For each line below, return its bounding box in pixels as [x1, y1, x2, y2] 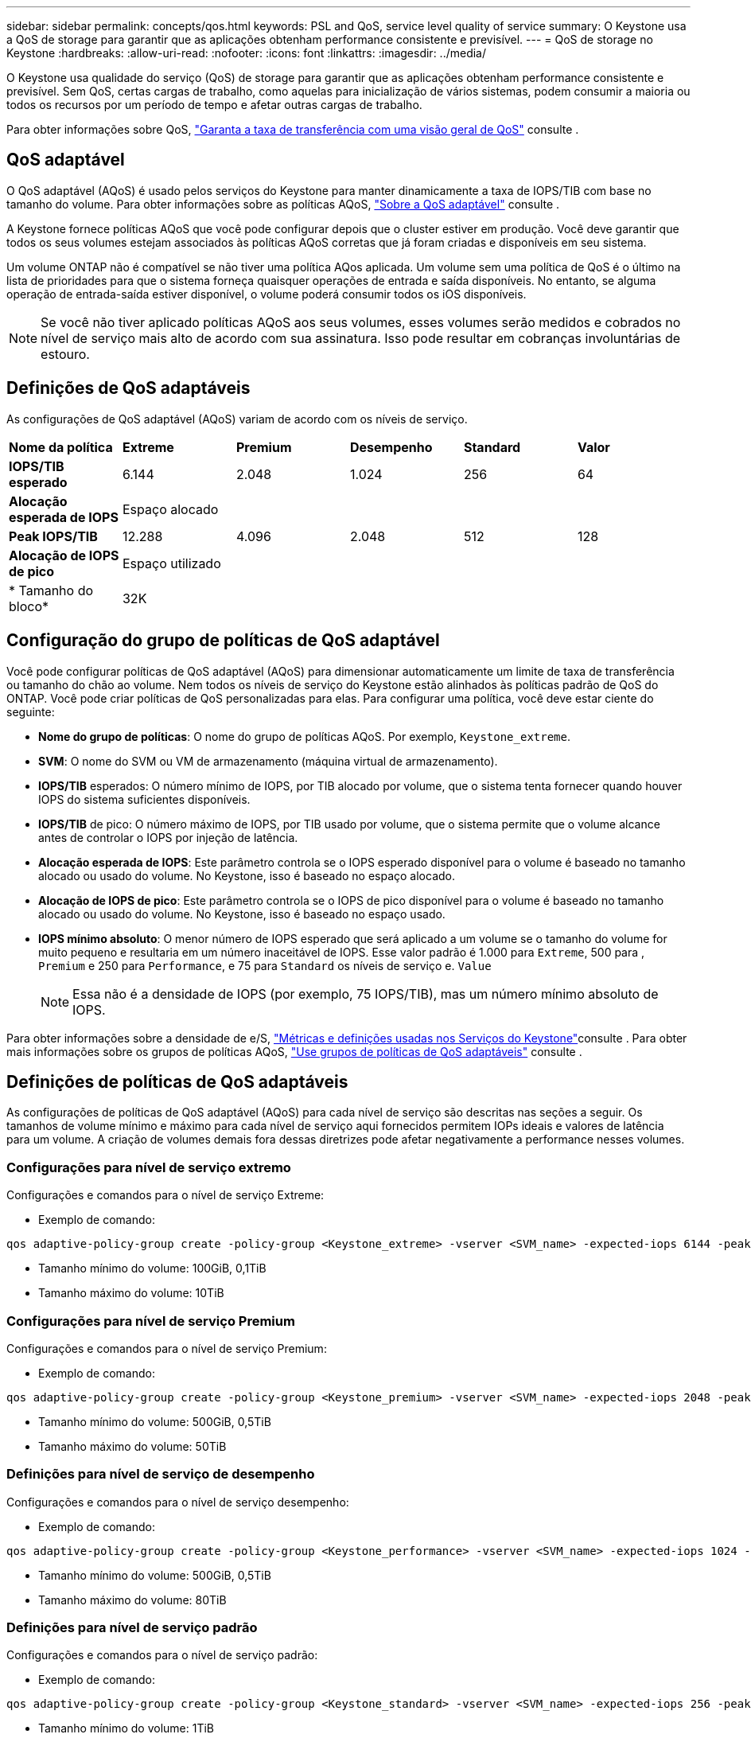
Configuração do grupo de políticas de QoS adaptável [6, 630, 440, 651]
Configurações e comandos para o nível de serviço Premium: [6, 1341, 327, 1355]
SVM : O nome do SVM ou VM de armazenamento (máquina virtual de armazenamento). [38, 754, 498, 768]
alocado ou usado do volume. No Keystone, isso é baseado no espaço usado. [38, 906, 446, 921]
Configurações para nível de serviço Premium [6, 1312, 295, 1329]
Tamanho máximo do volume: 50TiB [38, 1439, 227, 1453]
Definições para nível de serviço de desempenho [6, 1466, 315, 1483]
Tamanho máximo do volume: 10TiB [38, 1286, 224, 1300]
